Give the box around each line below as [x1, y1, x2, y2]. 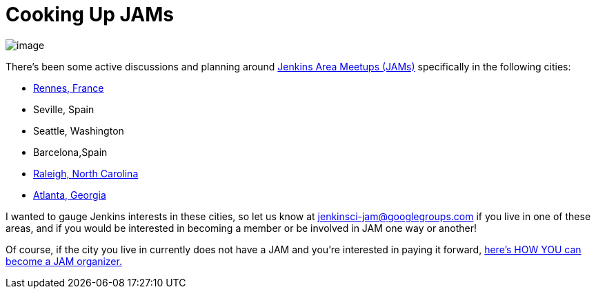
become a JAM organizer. [6, 255, 122, 267]
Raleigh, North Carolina [33, 167, 139, 179]
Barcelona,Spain [33, 146, 108, 158]
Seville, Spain [33, 103, 95, 115]
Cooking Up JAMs [6, 3, 174, 26]
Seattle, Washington [33, 124, 124, 137]
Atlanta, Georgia [33, 188, 106, 201]
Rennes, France [33, 81, 104, 94]
